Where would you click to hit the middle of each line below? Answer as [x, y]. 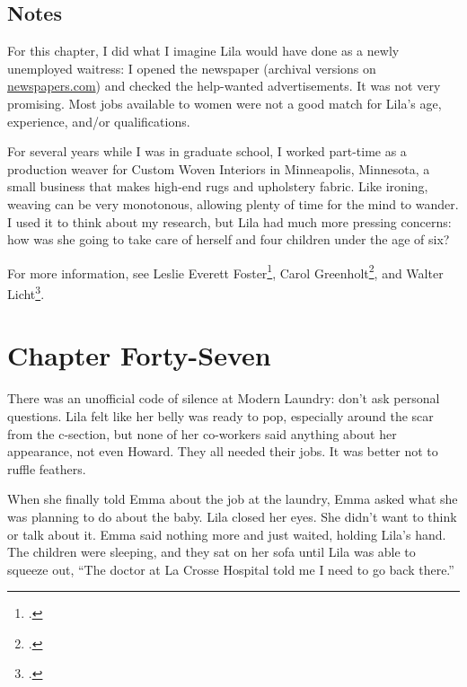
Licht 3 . [26, 292]
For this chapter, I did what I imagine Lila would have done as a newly [203, 51]
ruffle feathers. [47, 468]
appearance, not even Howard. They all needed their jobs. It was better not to [223, 451]
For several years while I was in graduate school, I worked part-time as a [207, 151]
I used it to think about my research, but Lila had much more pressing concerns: [229, 221]
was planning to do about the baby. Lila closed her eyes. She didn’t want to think [232, 516]
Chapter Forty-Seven [139, 355]
